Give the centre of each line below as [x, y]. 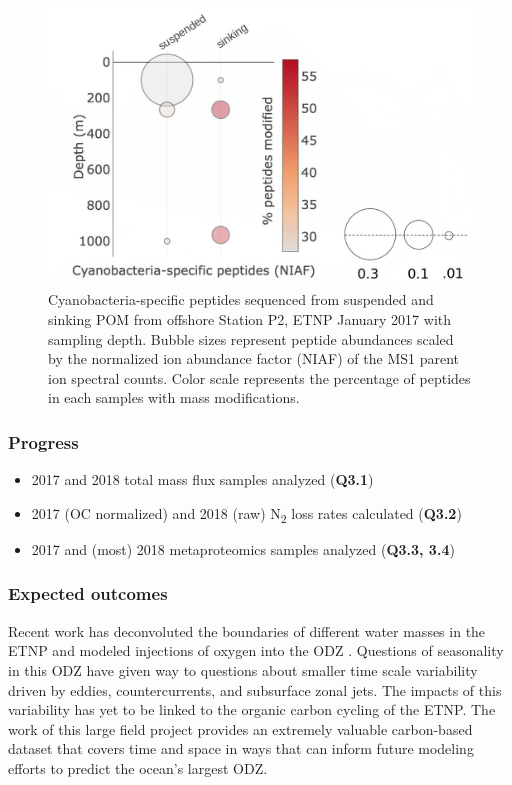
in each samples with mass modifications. [174, 397]
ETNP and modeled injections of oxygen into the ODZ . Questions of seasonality [256, 650]
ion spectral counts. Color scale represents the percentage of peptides [259, 377]
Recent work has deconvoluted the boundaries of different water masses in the [247, 630]
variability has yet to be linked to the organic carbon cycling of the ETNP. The [252, 709]
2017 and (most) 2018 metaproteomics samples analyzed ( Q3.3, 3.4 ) [243, 548]
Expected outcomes [88, 593]
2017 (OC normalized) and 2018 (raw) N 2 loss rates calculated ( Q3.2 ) [246, 514]
